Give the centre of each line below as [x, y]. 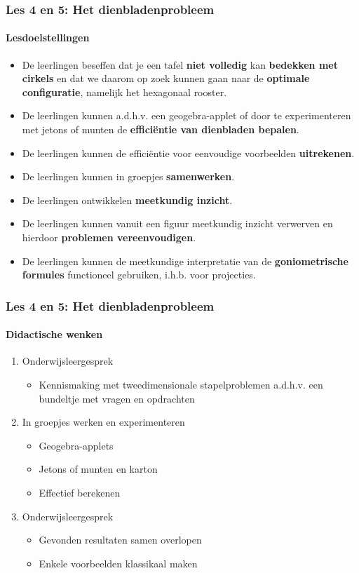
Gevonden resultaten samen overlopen [120, 540]
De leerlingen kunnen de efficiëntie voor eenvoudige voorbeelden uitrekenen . [188, 153]
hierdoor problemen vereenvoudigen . [109, 237]
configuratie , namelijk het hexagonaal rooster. [124, 92]
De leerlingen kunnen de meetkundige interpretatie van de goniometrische [185, 261]
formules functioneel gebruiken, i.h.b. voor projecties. [139, 275]
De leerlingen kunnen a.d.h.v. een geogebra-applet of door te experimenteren [187, 115]
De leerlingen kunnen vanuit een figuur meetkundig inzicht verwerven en [177, 223]
